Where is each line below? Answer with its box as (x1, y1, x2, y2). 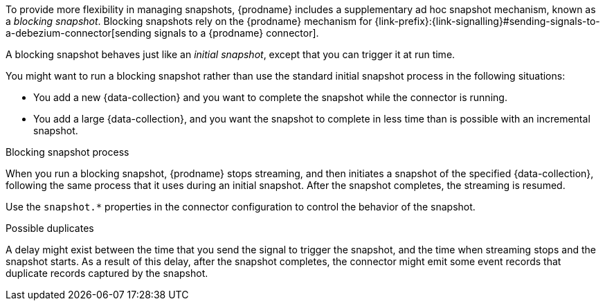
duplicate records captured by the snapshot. (6, 267, 208, 279)
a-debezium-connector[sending (6, 27, 152, 39)
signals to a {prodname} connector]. (154, 27, 319, 39)
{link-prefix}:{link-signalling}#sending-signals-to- (374, 15, 600, 27)
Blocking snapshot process (6, 146, 129, 158)
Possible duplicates (6, 222, 94, 234)
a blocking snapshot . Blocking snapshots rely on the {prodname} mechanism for (6, 15, 372, 27)
